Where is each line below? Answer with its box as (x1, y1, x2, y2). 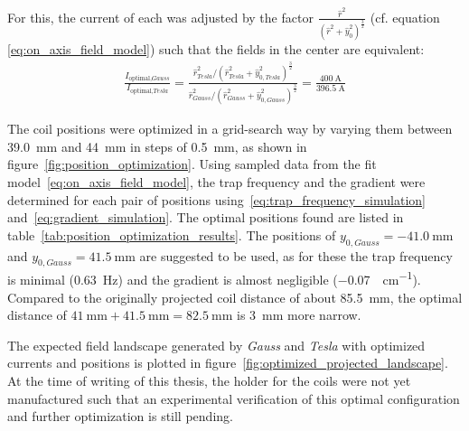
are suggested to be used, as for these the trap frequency (139, 246, 453, 265)
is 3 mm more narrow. (237, 305, 361, 324)
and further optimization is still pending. (7, 407, 233, 426)
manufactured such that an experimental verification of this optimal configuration (7, 389, 460, 408)
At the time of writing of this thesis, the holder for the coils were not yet (7, 370, 411, 389)
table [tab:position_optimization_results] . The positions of (7, 225, 336, 244)
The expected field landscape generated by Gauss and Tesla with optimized (7, 335, 426, 354)
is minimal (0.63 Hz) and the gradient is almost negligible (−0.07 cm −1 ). (7, 267, 421, 288)
